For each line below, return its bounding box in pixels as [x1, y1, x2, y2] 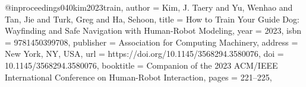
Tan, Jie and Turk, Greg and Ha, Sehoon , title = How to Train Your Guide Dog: [5, 12, 299, 25]
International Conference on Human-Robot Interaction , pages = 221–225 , [5, 70, 272, 83]
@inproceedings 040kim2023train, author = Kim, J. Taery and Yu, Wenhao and [5, 1, 293, 13]
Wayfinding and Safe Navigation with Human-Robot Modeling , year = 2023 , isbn [5, 24, 301, 37]
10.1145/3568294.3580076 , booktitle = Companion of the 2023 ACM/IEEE [5, 59, 278, 71]
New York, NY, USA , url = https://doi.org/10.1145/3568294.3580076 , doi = [5, 47, 284, 60]
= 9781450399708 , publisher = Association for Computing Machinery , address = [5, 36, 298, 48]
